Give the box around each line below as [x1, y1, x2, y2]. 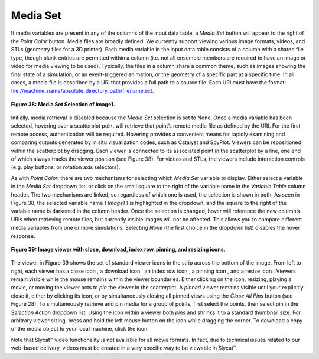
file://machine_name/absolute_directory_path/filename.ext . [11, 87, 154, 94]
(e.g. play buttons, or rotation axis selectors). [11, 164, 121, 171]
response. [11, 232, 35, 239]
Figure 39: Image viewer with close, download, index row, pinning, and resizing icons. [11, 246, 226, 253]
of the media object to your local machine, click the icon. [11, 325, 149, 332]
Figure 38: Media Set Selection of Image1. [11, 100, 115, 107]
